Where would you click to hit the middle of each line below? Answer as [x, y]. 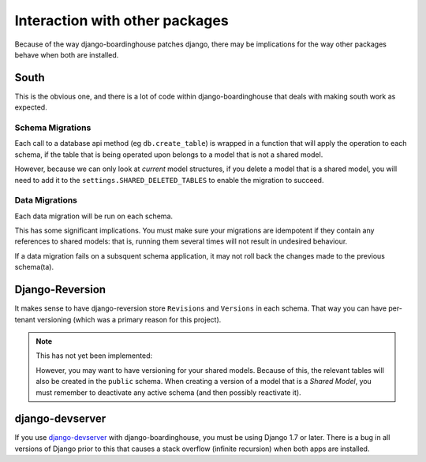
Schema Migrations [53, 128]
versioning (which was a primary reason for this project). [129, 319]
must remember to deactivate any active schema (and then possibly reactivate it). [168, 392]
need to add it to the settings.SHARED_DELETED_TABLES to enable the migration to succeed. [169, 180]
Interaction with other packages [121, 20]
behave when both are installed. [67, 54]
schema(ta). [34, 267]
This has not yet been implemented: [94, 356]
